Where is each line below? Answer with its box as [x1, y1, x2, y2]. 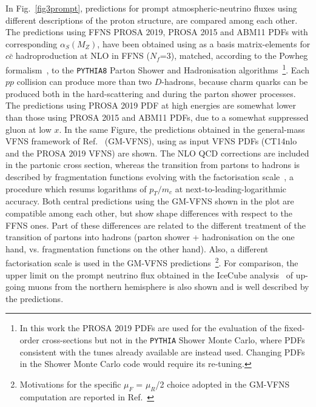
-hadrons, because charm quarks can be [161, 75, 308, 88]
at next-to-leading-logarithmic [175, 182, 286, 195]
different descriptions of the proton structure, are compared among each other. [5, 13, 298, 26]
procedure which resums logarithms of [5, 182, 147, 195]
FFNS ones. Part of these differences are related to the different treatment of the [5, 218, 306, 231]
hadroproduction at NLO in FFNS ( [15, 49, 150, 62]
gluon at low [5, 123, 52, 135]
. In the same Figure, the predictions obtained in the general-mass [59, 123, 305, 135]
